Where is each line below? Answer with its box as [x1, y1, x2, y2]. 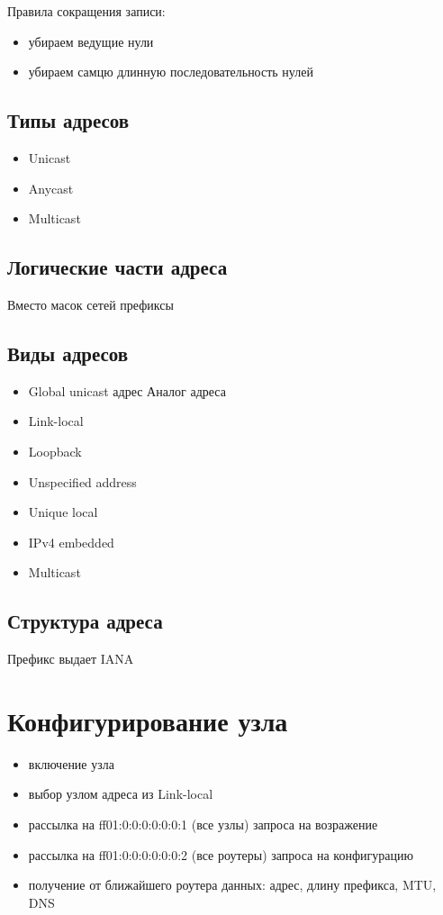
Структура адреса [7, 607, 163, 635]
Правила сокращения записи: [7, 2, 166, 20]
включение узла [28, 754, 114, 773]
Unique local [28, 503, 98, 521]
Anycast [28, 178, 74, 197]
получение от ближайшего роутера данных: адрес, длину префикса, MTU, [28, 875, 437, 894]
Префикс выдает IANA [7, 649, 134, 668]
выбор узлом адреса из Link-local [28, 784, 213, 803]
